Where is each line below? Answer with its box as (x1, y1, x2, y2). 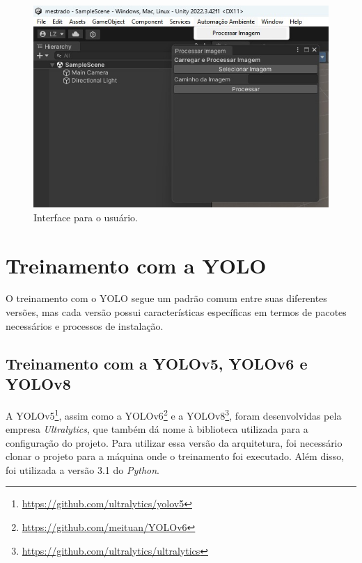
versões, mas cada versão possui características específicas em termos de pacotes (6, 305, 347, 319)
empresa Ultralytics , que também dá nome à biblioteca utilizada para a (6, 422, 308, 436)
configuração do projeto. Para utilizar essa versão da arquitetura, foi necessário (6, 435, 343, 450)
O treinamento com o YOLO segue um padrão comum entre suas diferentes (6, 291, 327, 306)
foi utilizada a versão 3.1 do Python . (6, 462, 159, 477)
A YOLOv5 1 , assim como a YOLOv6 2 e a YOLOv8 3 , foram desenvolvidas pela (6, 406, 342, 422)
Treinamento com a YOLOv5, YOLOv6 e (6, 352, 308, 374)
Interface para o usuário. (33, 209, 138, 224)
